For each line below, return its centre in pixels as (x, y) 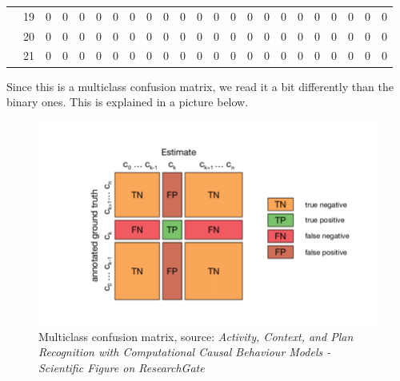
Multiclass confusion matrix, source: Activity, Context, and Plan (196, 336)
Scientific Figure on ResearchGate (122, 367)
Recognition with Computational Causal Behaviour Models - (185, 352)
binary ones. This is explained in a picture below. (128, 102)
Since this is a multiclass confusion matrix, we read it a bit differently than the (200, 86)
